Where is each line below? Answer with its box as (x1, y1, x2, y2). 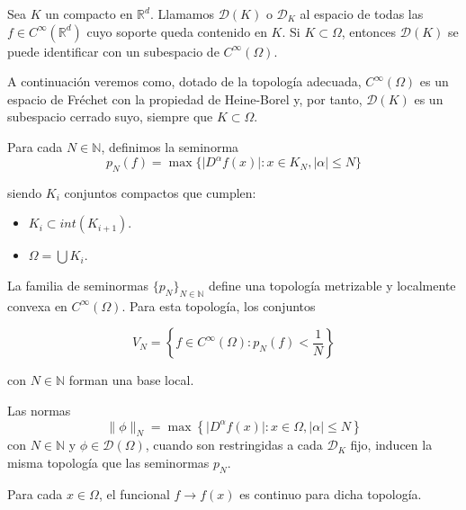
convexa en (7, 296, 67, 315)
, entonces (341, 22, 397, 40)
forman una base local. (68, 371, 194, 389)
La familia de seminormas (7, 276, 149, 295)
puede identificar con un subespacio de (7, 41, 220, 60)
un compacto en (45, 4, 133, 22)
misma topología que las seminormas (7, 453, 210, 472)
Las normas (7, 401, 71, 420)
